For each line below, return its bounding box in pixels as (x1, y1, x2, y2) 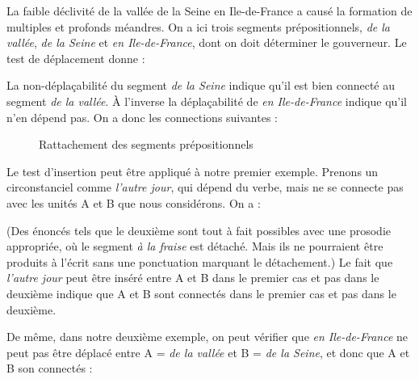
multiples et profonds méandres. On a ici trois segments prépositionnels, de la (6, 18, 391, 35)
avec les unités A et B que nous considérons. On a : (6, 194, 261, 211)
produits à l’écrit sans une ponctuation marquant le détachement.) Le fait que (6, 253, 393, 270)
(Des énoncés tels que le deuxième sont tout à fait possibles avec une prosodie (6, 221, 391, 238)
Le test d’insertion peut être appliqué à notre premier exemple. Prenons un (6, 162, 379, 179)
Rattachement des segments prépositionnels (39, 136, 253, 153)
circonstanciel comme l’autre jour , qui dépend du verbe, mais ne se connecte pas (6, 179, 404, 196)
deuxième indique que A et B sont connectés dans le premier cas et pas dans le (6, 284, 396, 301)
